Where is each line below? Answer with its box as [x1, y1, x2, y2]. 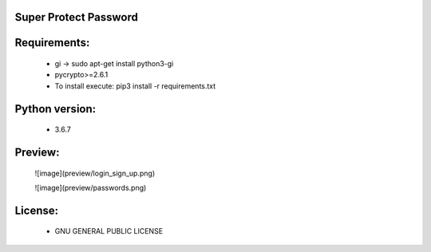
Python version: [14, 102, 97, 116]
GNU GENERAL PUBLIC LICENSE [54, 226, 164, 236]
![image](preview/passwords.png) [34, 183, 147, 193]
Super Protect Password [14, 10, 139, 24]
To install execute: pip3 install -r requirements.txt [54, 81, 216, 91]
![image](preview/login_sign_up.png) [34, 168, 156, 178]
